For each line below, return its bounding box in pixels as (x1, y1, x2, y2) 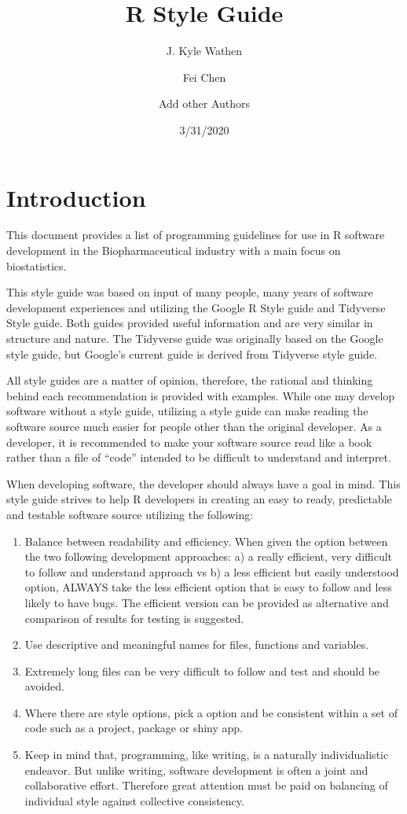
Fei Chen (182, 68, 226, 85)
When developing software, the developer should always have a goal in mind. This (6, 475, 401, 492)
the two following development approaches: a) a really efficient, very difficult (24, 548, 393, 565)
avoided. (24, 678, 64, 694)
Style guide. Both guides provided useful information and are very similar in (6, 315, 373, 331)
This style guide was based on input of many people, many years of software (6, 284, 373, 300)
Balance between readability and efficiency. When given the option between (24, 532, 388, 549)
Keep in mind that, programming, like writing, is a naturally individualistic (24, 746, 389, 763)
